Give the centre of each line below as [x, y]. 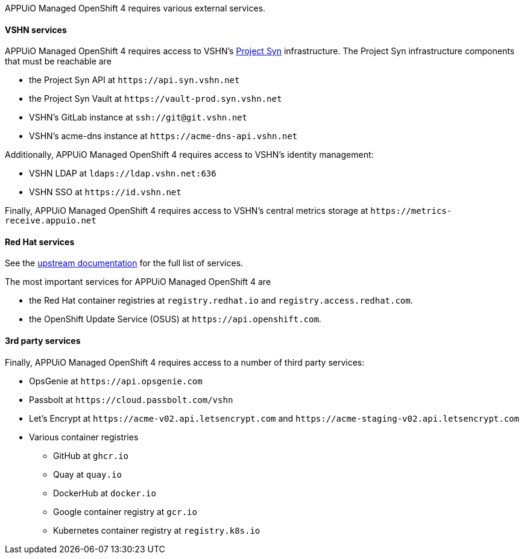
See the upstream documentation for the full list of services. [124, 263]
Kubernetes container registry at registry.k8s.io [157, 530]
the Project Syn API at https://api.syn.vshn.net [134, 80]
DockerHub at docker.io [105, 493]
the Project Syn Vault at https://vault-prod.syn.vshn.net [156, 99]
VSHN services [36, 30]
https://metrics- [411, 211]
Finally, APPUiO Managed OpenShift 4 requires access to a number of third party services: [185, 362]
